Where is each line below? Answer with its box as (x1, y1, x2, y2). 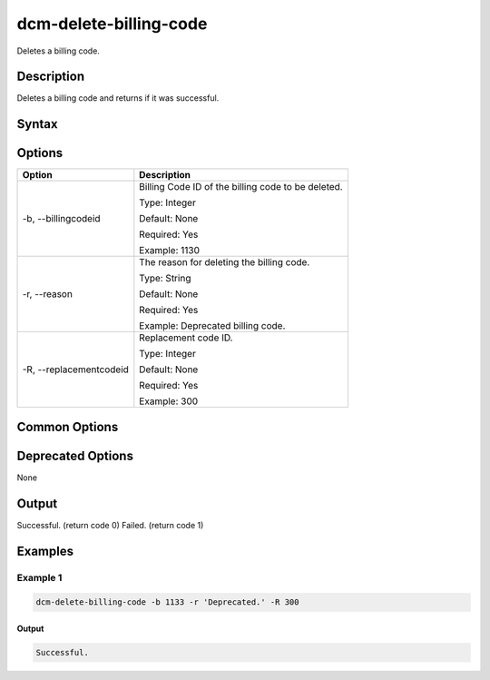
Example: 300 (139, 395, 199, 408)
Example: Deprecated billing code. (139, 320, 286, 332)
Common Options (16, 419, 119, 435)
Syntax (16, 116, 58, 132)
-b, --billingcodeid (22, 212, 101, 225)
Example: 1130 (139, 244, 200, 257)
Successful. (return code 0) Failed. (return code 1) (16, 519, 204, 530)
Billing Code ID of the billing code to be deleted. (139, 181, 344, 193)
